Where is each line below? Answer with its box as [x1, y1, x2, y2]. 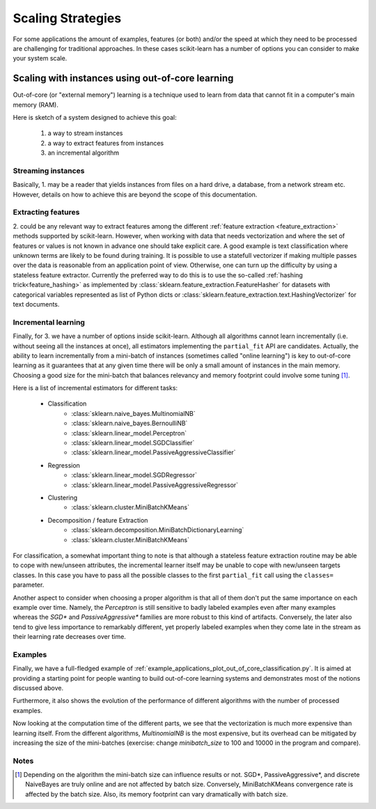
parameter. [13, 580, 45, 589]
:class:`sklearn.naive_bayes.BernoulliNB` [71, 419, 188, 428]
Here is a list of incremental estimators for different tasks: [13, 384, 178, 392]
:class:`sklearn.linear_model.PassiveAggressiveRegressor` [71, 481, 239, 489]
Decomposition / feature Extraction [47, 516, 148, 524]
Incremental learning [13, 317, 85, 327]
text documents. [13, 300, 60, 308]
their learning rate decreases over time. [13, 633, 127, 641]
